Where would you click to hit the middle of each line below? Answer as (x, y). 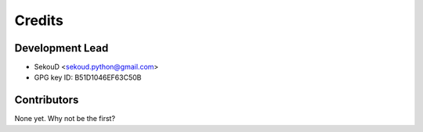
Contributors (47, 100)
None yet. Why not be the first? (65, 119)
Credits (39, 20)
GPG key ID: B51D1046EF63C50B (88, 77)
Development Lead (61, 48)
